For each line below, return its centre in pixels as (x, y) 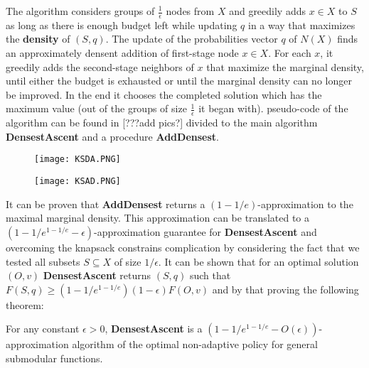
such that (210, 275)
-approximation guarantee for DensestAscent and (205, 231)
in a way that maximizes (301, 25)
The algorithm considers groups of (80, 11)
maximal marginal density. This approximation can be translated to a (157, 218)
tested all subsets (43, 261)
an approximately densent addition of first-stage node (122, 53)
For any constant (43, 329)
